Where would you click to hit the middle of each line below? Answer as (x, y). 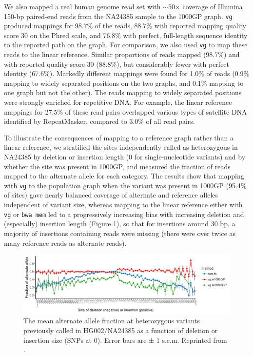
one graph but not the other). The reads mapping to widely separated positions (123, 92)
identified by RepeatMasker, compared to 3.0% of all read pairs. (99, 121)
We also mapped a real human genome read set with (82, 6)
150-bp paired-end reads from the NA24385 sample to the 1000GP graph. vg (118, 16)
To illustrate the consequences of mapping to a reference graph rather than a (119, 137)
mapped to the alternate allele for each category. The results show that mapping (124, 176)
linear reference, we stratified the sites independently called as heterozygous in (121, 147)
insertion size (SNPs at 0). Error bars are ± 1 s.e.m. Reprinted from (125, 340)
